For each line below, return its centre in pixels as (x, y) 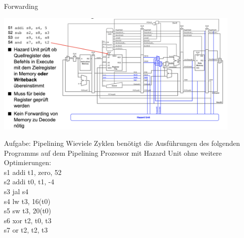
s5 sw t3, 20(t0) (28, 211)
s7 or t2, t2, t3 (26, 230)
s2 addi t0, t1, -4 (29, 182)
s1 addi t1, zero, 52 (33, 172)
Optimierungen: (28, 162)
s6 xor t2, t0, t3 (28, 220)
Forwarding (21, 6)
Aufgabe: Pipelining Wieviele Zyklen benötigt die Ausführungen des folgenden (122, 143)
